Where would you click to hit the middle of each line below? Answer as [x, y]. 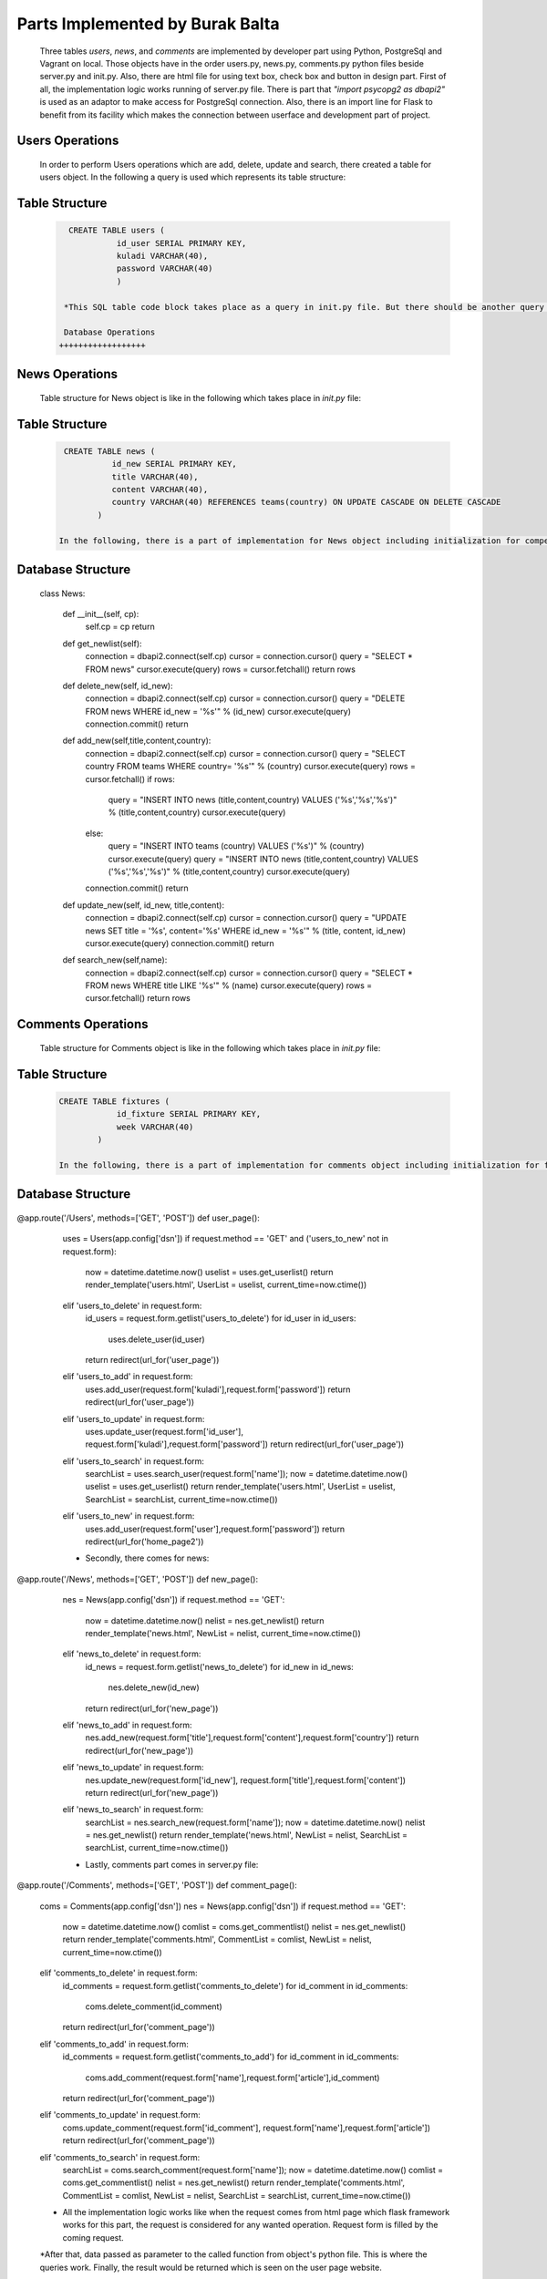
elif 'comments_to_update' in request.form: [120, 2115]
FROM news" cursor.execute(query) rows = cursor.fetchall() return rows [220, 669]
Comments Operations [83, 1024]
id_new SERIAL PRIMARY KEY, [174, 464]
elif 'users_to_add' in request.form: [128, 1377]
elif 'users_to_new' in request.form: [129, 1516]
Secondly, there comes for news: [147, 1558]
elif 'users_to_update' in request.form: [134, 1418]
